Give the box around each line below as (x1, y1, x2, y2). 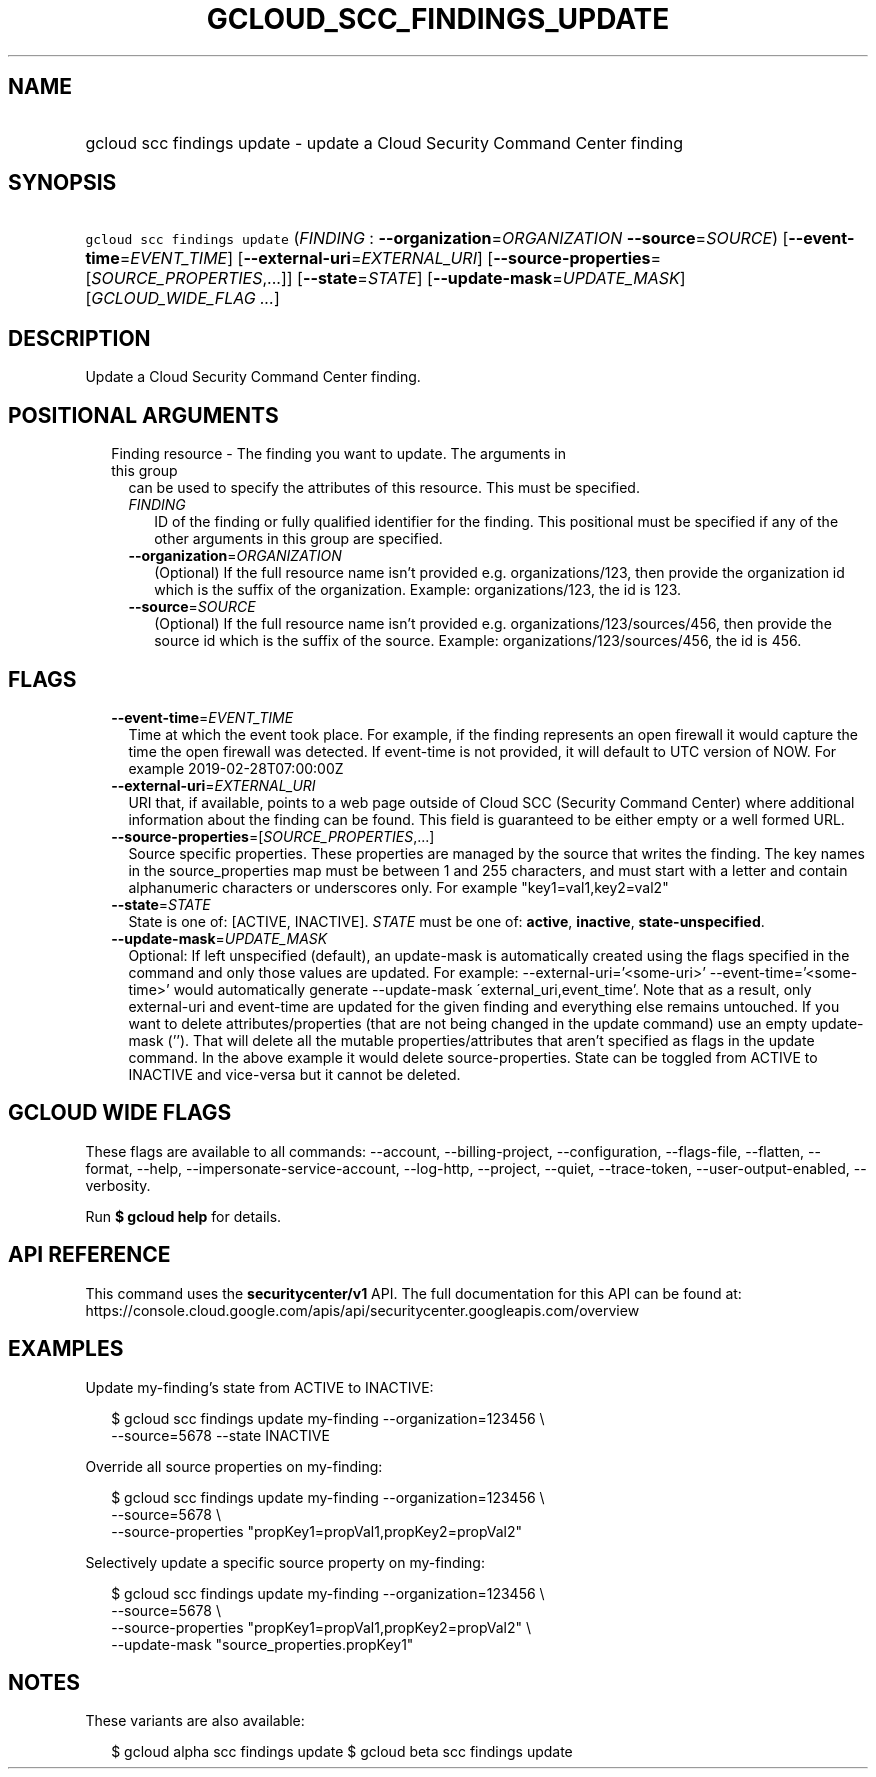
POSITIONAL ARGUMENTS (8, 402, 279, 428)
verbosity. (85, 1176, 151, 1194)
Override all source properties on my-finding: (85, 1457, 383, 1475)
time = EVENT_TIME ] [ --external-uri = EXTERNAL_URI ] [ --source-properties (85, 248, 651, 269)
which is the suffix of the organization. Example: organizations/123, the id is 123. (154, 581, 682, 599)
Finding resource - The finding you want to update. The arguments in (111, 445, 566, 463)
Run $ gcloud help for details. (85, 1207, 282, 1225)
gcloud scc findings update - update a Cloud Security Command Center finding (85, 132, 683, 153)
